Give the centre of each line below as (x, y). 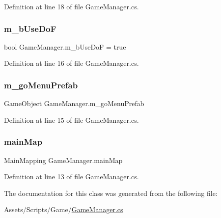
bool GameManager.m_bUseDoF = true (65, 46)
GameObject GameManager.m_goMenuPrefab (74, 103)
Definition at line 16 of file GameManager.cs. (71, 63)
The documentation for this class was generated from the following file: (111, 193)
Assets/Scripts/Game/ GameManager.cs (64, 209)
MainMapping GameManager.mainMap (63, 160)
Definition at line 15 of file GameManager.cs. (71, 120)
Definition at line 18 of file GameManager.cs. (71, 6)
